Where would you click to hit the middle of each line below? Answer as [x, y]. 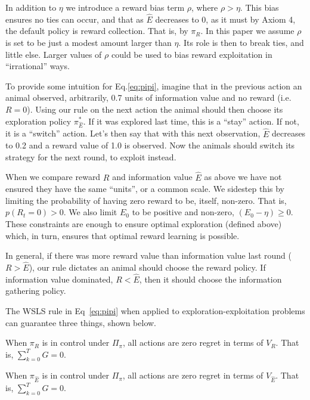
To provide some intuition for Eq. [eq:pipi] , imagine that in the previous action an [154, 86]
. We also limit [90, 212]
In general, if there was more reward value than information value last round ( [148, 255]
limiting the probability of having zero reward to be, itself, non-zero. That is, [146, 200]
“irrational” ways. [38, 66]
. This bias [259, 7]
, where [204, 7]
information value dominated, [59, 279]
